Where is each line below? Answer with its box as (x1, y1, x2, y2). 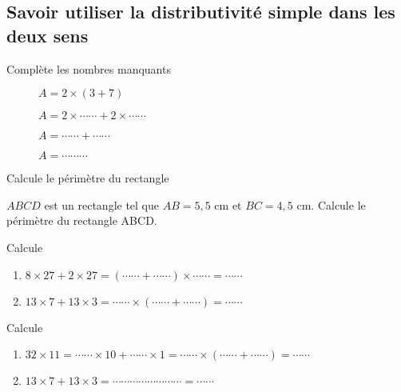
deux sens (6, 22, 89, 47)
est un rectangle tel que (44, 196, 160, 213)
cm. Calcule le (296, 196, 366, 213)
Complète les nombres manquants (6, 60, 171, 77)
